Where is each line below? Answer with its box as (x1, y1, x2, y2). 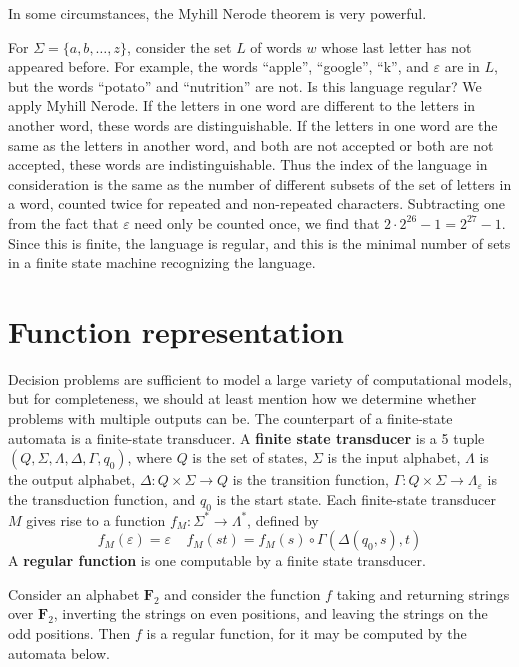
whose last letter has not (321, 36, 472, 57)
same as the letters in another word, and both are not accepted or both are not (8, 134, 494, 155)
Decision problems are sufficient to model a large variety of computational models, (8, 368, 512, 389)
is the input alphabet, (327, 447, 461, 468)
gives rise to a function (26, 509, 166, 530)
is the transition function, (232, 469, 389, 490)
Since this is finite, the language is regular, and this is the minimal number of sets (8, 232, 511, 253)
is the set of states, (192, 447, 308, 468)
